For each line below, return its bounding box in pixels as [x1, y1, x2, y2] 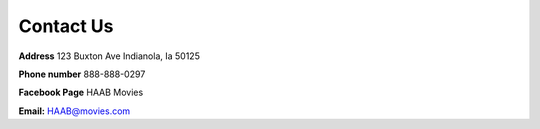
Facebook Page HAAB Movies [18, 86, 144, 99]
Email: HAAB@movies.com [18, 105, 131, 117]
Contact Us [18, 15, 114, 37]
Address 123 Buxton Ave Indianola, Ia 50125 [18, 50, 200, 62]
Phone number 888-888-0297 [18, 68, 146, 80]
